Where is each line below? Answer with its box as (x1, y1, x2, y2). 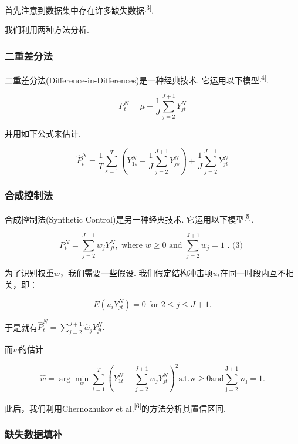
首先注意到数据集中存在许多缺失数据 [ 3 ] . (5, 2, 154, 16)
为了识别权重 (5, 267, 54, 279)
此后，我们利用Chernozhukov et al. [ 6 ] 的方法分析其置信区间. (5, 400, 226, 414)
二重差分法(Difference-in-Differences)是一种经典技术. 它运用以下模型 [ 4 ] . (5, 72, 269, 86)
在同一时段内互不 (219, 267, 286, 279)
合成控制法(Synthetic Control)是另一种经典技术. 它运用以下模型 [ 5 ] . (5, 211, 254, 225)
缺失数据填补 (5, 427, 63, 442)
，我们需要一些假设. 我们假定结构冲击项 (60, 267, 213, 279)
